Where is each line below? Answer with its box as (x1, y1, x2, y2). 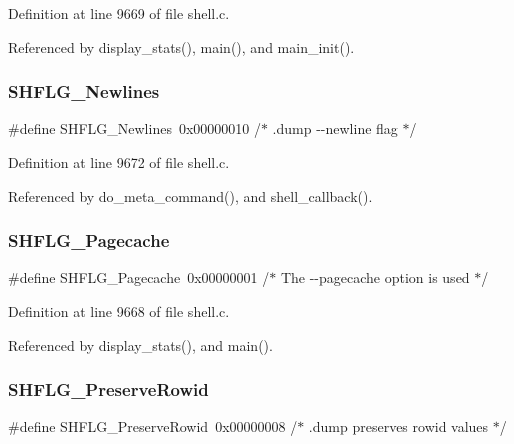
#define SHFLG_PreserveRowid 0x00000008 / (8, 416, 298, 437)
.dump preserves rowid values (308, 416, 489, 437)
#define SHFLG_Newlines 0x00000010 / (8, 118, 261, 139)
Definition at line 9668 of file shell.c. (8, 301, 230, 321)
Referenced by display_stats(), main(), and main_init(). (8, 36, 355, 57)
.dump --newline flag (272, 118, 398, 139)
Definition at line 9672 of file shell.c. (8, 152, 230, 172)
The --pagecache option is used (280, 267, 470, 288)
